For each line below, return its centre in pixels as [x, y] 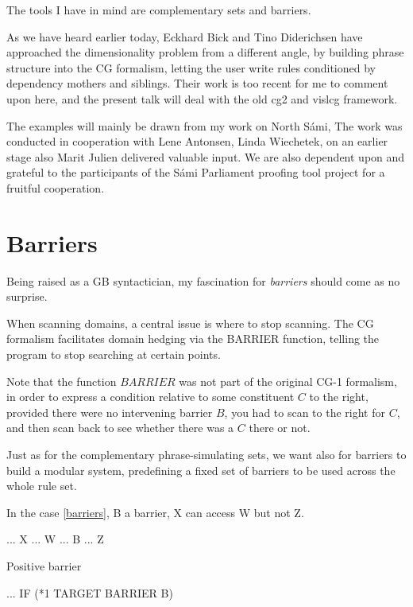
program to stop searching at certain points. [114, 354]
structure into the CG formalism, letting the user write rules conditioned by [191, 67]
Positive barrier [44, 565]
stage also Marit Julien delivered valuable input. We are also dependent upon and [206, 156]
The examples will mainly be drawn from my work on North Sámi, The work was [205, 125]
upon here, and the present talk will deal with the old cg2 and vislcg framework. [202, 98]
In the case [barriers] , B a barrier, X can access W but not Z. [155, 512]
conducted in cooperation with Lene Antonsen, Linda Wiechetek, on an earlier [197, 141]
